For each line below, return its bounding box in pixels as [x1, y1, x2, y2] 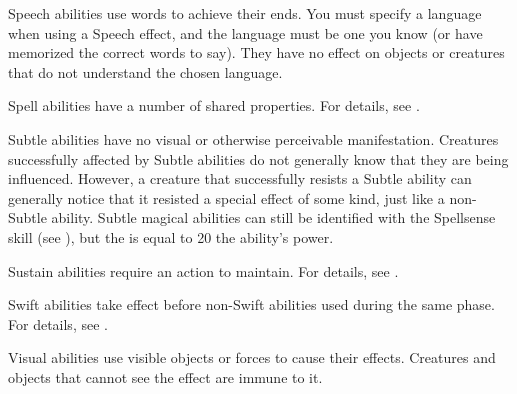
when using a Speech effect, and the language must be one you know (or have [8, 22, 483, 43]
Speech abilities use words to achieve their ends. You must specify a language [8, 3, 482, 23]
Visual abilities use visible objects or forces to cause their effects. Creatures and [8, 347, 496, 368]
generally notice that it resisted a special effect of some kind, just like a [8, 187, 445, 208]
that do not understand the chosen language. [8, 61, 283, 82]
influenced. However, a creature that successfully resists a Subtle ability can [8, 168, 472, 189]
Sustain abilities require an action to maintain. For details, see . [8, 260, 399, 281]
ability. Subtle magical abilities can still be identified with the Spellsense [51, 207, 496, 228]
